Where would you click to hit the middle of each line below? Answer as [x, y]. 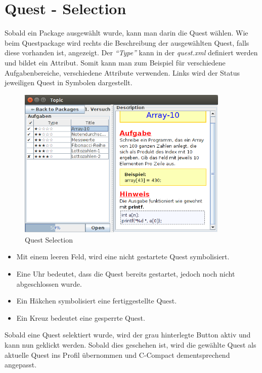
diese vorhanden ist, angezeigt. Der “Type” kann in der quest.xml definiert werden [131, 53]
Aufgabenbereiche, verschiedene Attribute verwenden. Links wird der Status [122, 72]
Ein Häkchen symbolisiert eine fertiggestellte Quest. [97, 301]
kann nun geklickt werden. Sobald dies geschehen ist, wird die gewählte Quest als [130, 344]
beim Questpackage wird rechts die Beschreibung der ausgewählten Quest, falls [127, 42]
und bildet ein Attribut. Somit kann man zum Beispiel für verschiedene [115, 62]
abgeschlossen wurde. [49, 283]
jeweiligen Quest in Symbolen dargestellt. [69, 82]
